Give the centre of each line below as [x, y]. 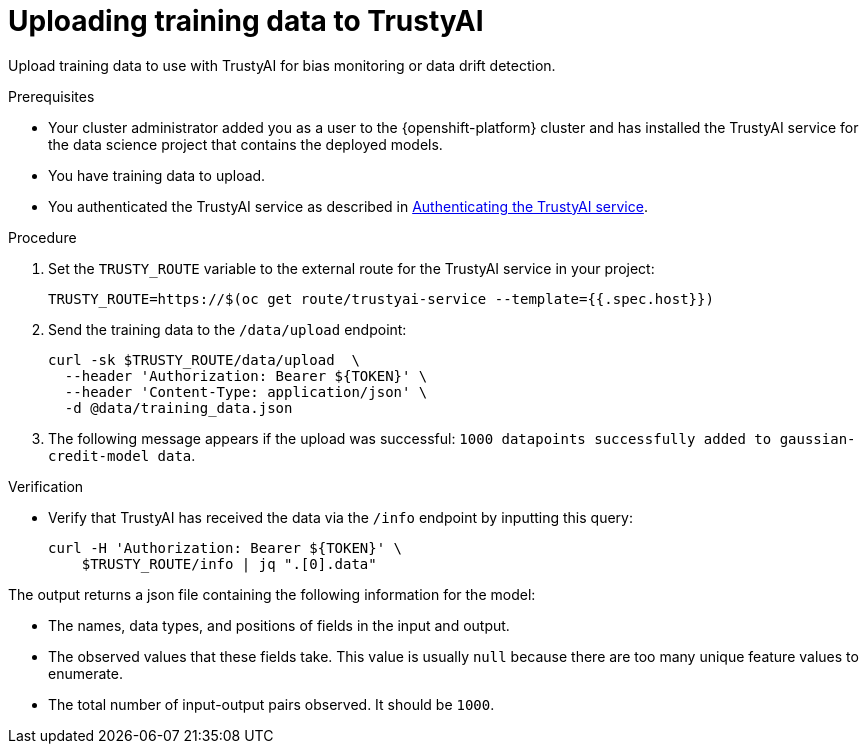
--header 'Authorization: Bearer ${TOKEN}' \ [246, 375]
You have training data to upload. [157, 175]
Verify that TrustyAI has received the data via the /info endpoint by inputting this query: [340, 517]
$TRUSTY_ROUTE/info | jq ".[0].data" [229, 563]
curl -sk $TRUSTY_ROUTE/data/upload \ [204, 359]
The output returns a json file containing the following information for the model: [272, 594]
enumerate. [85, 673]
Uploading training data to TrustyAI [246, 21]
